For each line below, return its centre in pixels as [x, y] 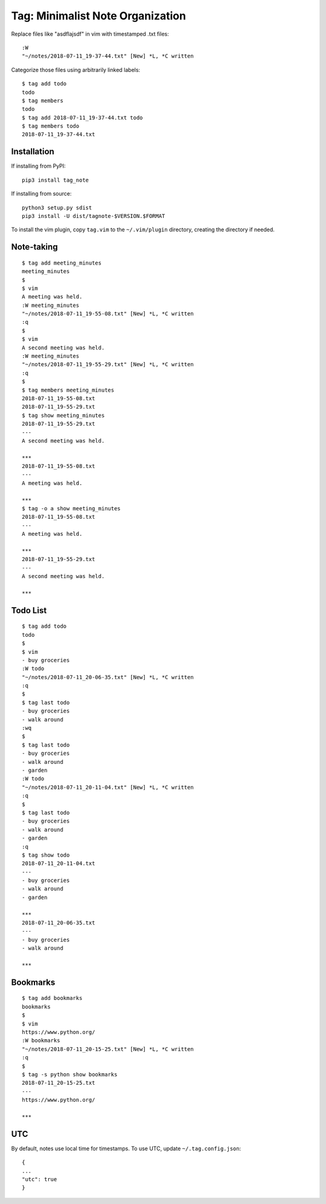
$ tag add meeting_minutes [62, 263]
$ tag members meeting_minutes [68, 390]
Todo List [29, 610]
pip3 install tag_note [56, 180]
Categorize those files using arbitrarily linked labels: [76, 70]
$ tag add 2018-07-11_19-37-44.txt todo [82, 117]
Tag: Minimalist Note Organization [99, 16]
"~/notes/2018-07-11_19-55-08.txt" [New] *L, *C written [108, 314]
